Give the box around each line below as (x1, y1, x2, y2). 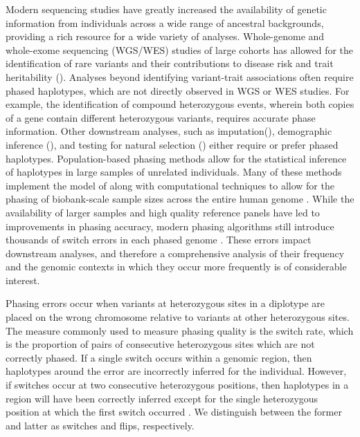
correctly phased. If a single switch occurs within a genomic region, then (6, 350, 312, 364)
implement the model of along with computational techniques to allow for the (6, 178, 334, 192)
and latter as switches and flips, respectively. (6, 418, 195, 432)
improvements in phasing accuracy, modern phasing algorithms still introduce (6, 218, 334, 233)
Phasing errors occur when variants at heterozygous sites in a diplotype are (6, 296, 325, 310)
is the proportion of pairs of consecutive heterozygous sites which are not (6, 337, 315, 351)
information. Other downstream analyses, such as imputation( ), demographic (6, 124, 332, 138)
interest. (6, 272, 40, 287)
